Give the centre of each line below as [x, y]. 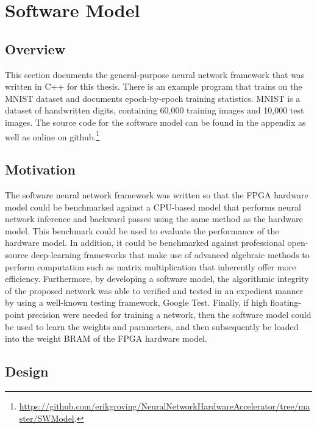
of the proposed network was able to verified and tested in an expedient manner [154, 290]
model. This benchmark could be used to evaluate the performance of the [142, 230]
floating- [286, 302]
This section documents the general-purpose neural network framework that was [155, 74]
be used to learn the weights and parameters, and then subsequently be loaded [152, 326]
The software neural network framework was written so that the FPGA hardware [157, 195]
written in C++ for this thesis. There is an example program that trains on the [154, 86]
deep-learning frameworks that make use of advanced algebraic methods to [170, 254]
